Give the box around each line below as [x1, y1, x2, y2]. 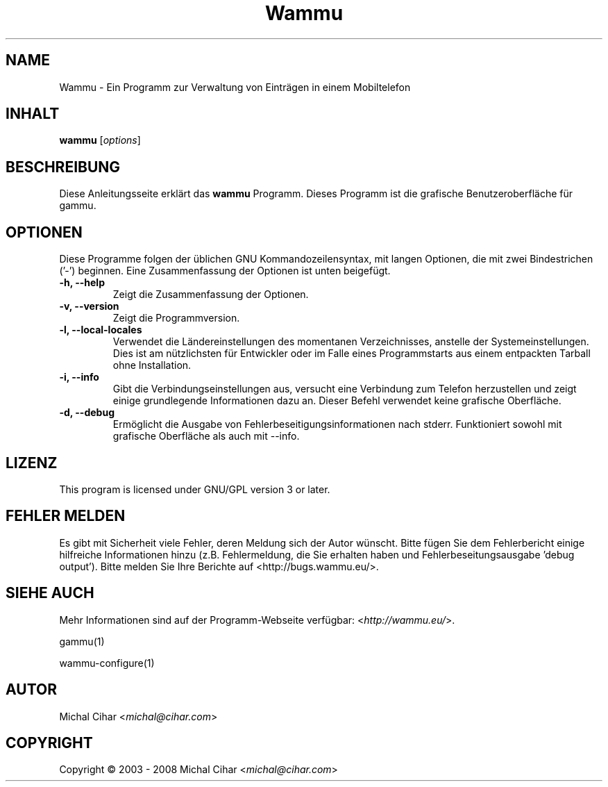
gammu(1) [59, 635, 105, 647]
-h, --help [59, 276, 105, 289]
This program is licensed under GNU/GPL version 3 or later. [59, 483, 330, 495]
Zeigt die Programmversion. [112, 312, 240, 324]
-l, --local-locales [59, 324, 142, 336]
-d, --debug [59, 406, 115, 419]
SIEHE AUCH [6, 584, 94, 602]
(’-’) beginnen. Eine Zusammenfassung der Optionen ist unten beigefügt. [59, 265, 391, 277]
